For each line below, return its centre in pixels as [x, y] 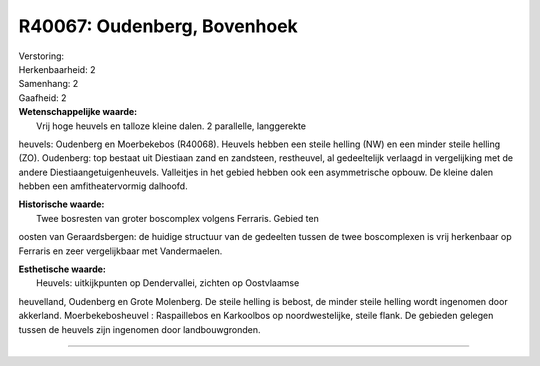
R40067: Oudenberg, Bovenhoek [158, 26]
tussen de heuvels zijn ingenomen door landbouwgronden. [139, 329]
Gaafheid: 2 [42, 97]
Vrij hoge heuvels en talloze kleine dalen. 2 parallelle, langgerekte [171, 126]
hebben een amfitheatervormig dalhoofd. [103, 186]
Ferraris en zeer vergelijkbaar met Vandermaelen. [120, 251]
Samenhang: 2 [48, 84]
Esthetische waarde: [62, 269]
